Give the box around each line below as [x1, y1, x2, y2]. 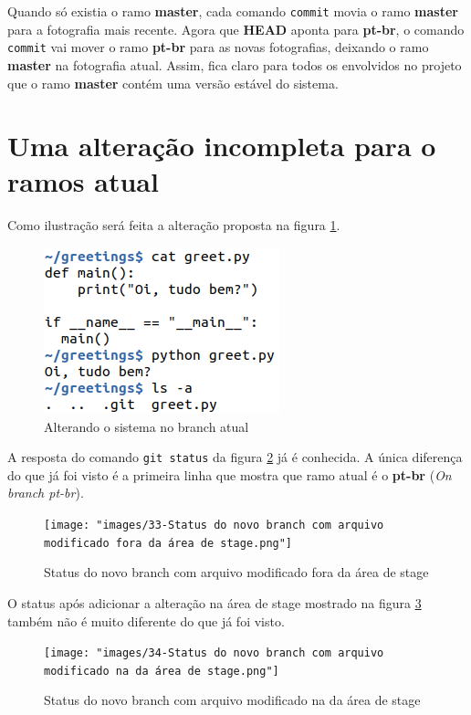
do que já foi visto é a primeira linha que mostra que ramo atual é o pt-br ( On [7, 465, 452, 484]
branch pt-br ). [7, 483, 84, 502]
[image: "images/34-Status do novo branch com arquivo [44, 647, 384, 660]
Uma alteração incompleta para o [7, 127, 436, 164]
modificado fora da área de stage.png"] [44, 536, 293, 550]
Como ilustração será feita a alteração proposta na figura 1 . [7, 216, 340, 235]
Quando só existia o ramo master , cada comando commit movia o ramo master [7, 2, 458, 20]
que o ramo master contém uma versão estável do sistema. [7, 73, 339, 92]
